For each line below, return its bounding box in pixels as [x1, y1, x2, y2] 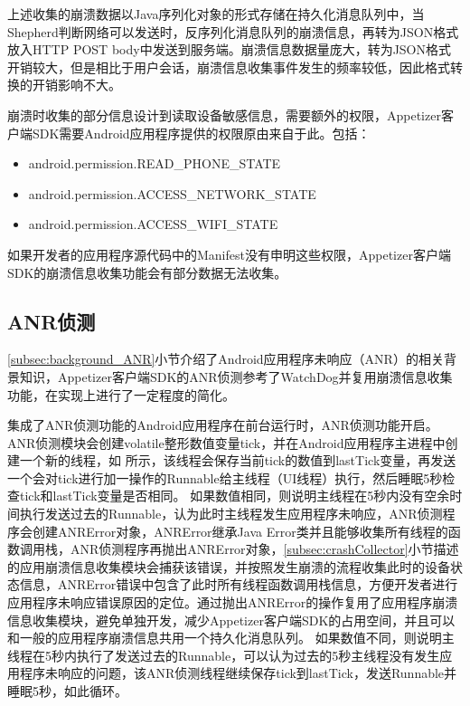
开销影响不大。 [32, 75, 121, 94]
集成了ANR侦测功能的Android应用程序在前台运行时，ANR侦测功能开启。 [7, 415, 438, 434]
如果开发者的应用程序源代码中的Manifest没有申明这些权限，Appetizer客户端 [7, 244, 451, 263]
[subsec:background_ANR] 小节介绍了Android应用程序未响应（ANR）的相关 [7, 349, 444, 368]
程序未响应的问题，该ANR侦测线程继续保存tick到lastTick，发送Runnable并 [19, 663, 457, 682]
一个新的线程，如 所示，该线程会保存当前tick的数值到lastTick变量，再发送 [19, 451, 456, 470]
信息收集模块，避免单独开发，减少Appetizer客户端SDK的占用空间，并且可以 [7, 610, 456, 629]
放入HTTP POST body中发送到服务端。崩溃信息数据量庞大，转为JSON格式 [7, 40, 452, 59]
